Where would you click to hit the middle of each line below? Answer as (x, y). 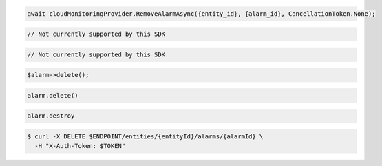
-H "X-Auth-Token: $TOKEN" (80, 146)
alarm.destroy (51, 116)
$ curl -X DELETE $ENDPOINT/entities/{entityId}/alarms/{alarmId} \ (145, 137)
